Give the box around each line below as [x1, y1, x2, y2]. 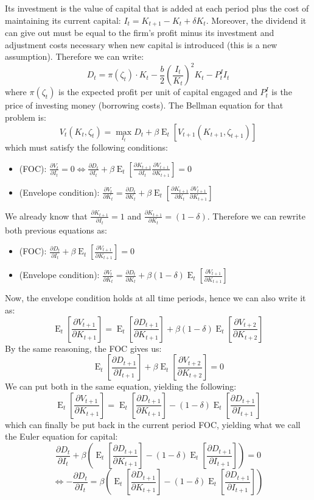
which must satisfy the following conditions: [5, 141, 168, 154]
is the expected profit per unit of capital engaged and [58, 85, 257, 98]
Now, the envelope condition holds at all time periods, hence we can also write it [5, 291, 306, 304]
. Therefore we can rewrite [207, 209, 305, 222]
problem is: [5, 110, 46, 123]
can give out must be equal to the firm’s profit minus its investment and [5, 26, 274, 39]
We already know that [5, 209, 88, 222]
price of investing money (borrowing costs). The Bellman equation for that [5, 99, 284, 112]
